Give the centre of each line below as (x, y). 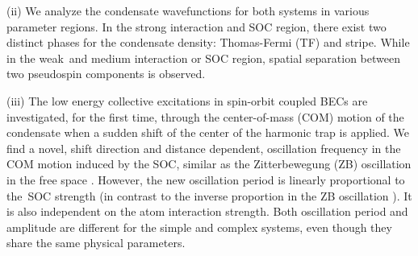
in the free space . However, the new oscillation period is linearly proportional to (206, 179)
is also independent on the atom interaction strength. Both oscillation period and (207, 211)
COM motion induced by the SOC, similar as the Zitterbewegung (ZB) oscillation (209, 164)
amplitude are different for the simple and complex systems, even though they (199, 227)
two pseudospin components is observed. (106, 74)
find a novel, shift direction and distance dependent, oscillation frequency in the (204, 148)
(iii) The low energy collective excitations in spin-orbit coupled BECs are (187, 100)
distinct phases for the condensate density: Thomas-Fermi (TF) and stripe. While (208, 42)
